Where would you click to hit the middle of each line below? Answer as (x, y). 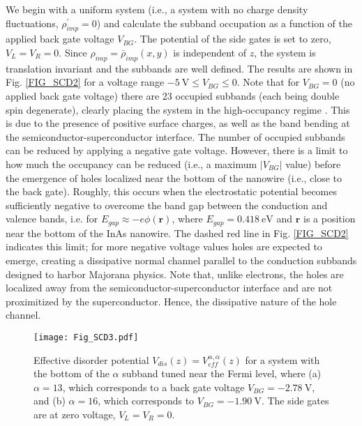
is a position (329, 219)
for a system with (282, 359)
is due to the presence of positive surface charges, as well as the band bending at (178, 123)
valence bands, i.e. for (52, 219)
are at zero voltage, (75, 414)
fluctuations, (32, 23)
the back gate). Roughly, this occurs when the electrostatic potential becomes (171, 191)
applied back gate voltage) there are (83, 95)
